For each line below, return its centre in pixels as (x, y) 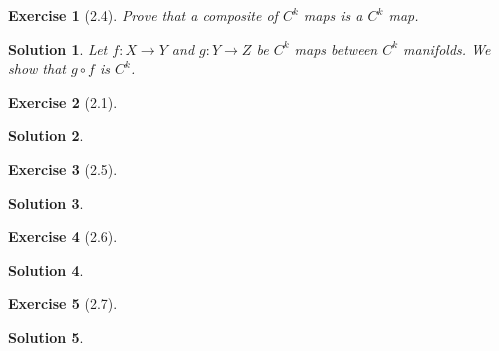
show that (37, 68)
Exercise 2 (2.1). (63, 101)
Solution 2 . (46, 135)
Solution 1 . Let (58, 48)
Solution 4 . (46, 269)
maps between (336, 48)
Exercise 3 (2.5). (63, 168)
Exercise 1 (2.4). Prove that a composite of (143, 15)
